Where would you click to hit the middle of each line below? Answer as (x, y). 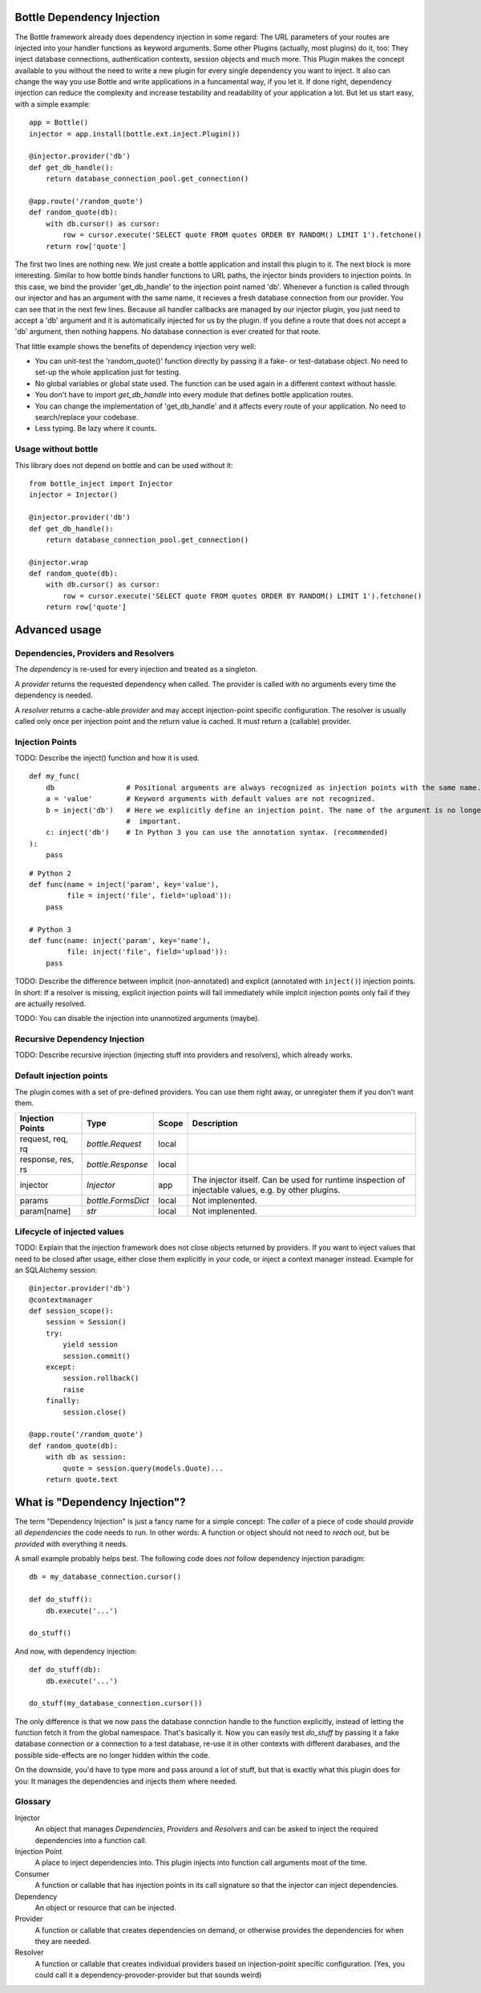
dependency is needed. (54, 695)
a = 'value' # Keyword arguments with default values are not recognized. (210, 799)
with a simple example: (53, 104)
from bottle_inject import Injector (101, 483)
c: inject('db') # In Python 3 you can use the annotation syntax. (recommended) (217, 832)
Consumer (32, 1873)
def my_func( (55, 776)
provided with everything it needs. (71, 1544)
